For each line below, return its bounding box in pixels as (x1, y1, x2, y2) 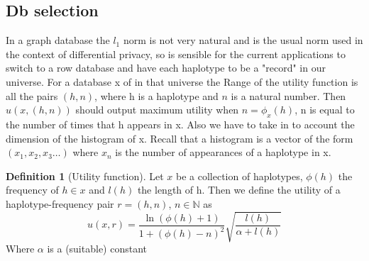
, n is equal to (294, 102, 355, 117)
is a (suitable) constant (47, 241, 148, 256)
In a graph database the (6, 33, 110, 48)
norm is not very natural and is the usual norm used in (123, 33, 363, 48)
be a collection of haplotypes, (176, 168, 303, 183)
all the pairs (6, 88, 58, 103)
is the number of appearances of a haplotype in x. (115, 145, 331, 160)
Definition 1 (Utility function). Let (6, 168, 164, 183)
